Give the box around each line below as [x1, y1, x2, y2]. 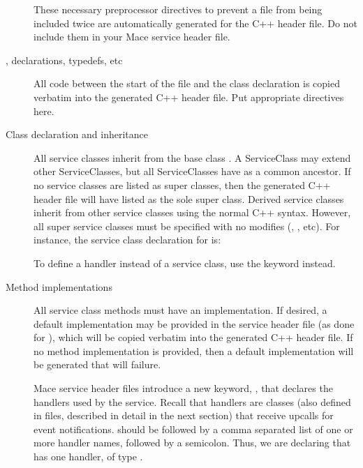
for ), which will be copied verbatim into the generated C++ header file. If [34, 330, 353, 345]
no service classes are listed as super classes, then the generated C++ [34, 177, 331, 192]
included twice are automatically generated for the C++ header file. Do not [34, 15, 357, 30]
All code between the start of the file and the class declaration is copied [34, 76, 341, 91]
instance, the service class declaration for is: [34, 232, 221, 247]
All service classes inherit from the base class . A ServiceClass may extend [34, 150, 351, 165]
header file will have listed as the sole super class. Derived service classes [34, 191, 344, 206]
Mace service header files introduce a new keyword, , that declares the [34, 381, 333, 395]
